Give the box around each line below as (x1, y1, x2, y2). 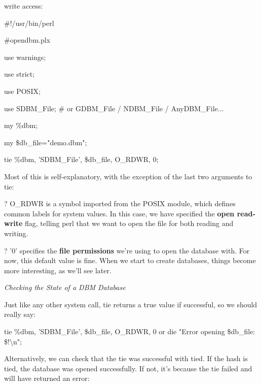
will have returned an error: (4, 373, 90, 383)
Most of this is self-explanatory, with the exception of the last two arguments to (4, 171, 252, 181)
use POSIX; (4, 85, 41, 96)
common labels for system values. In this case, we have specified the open (4, 208, 235, 218)
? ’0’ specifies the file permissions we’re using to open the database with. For (4, 245, 250, 255)
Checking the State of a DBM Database (4, 282, 126, 293)
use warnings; (4, 51, 46, 62)
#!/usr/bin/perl (4, 17, 54, 28)
